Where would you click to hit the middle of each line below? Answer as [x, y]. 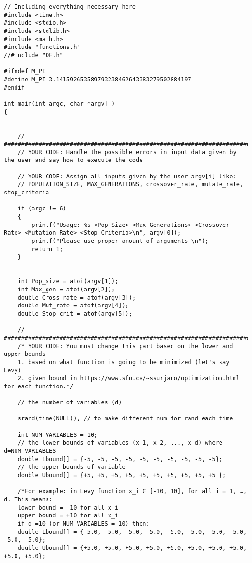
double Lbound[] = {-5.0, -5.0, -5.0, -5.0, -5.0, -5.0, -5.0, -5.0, [132, 532]
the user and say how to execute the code [73, 160]
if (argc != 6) [42, 209]
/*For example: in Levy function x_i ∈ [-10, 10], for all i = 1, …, [132, 491]
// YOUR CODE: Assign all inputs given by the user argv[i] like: [127, 176]
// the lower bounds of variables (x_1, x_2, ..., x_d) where [120, 443]
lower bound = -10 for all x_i [68, 507]
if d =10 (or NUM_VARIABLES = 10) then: [84, 524]
